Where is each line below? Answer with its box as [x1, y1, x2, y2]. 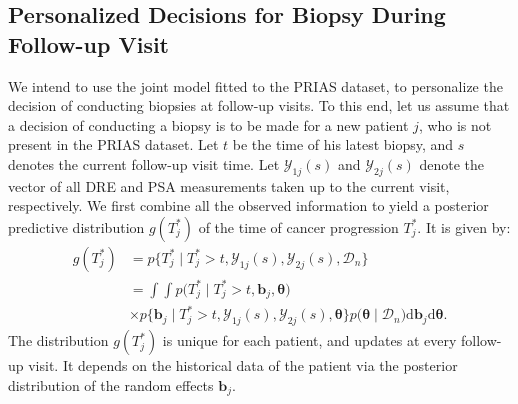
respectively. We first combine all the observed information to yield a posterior [8, 195, 489, 216]
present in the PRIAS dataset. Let [8, 134, 219, 155]
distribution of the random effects [8, 374, 214, 395]
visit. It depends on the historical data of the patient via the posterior [28, 355, 458, 376]
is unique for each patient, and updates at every [162, 330, 457, 351]
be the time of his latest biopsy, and [232, 134, 454, 155]
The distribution [8, 330, 109, 351]
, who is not [418, 114, 492, 135]
